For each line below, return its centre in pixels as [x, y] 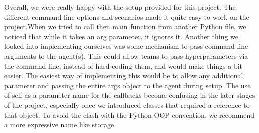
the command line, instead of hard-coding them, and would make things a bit [123, 65]
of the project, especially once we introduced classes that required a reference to [127, 105]
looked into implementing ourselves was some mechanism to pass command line [126, 46]
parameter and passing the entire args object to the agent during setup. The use [127, 85]
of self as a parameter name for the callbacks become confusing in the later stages [130, 95]
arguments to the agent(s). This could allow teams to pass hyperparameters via [126, 55]
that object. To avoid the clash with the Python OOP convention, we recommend [129, 115]
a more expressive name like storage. [60, 125]
